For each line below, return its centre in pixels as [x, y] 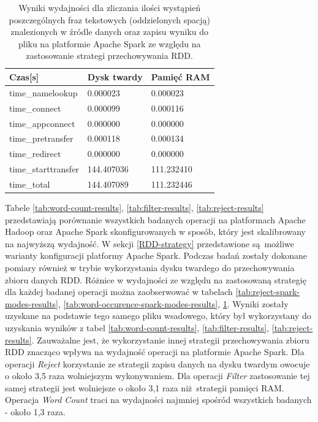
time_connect [35, 108]
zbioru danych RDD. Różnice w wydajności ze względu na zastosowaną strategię [156, 279]
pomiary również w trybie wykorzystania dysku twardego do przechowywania [150, 267]
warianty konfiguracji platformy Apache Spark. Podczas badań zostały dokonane [156, 255]
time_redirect [35, 154]
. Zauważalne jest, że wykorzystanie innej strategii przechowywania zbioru [170, 340]
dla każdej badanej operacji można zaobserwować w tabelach [119, 292]
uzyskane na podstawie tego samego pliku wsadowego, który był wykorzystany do [158, 316]
